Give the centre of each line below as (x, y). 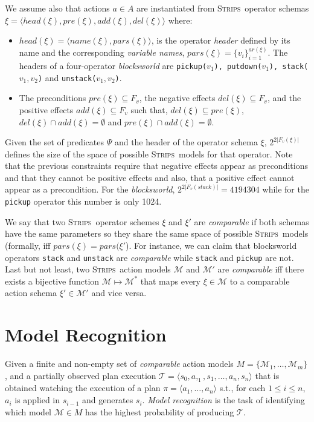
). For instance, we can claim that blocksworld (211, 245)
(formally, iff (28, 245)
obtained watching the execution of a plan (83, 388)
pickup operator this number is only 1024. (83, 201)
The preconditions (53, 98)
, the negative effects (177, 98)
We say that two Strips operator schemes (82, 221)
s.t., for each (242, 388)
